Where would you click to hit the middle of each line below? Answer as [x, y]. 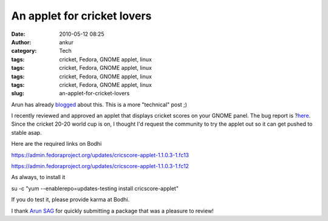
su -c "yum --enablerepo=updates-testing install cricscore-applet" [95, 188]
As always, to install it [38, 177]
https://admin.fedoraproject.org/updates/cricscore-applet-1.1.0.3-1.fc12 [100, 166]
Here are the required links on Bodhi [56, 144]
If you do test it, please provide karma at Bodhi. [70, 200]
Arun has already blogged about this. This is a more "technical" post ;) [99, 104]
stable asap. [26, 132]
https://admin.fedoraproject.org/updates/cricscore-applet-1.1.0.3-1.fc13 [100, 155]
